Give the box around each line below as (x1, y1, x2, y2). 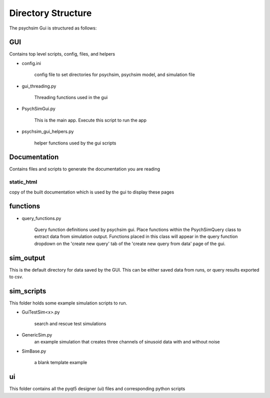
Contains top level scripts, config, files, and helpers (9, 51, 115, 57)
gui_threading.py (21, 83, 56, 89)
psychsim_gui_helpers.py (21, 128, 74, 134)
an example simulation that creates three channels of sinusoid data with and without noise (34, 339, 220, 345)
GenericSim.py (21, 332, 52, 338)
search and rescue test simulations (34, 320, 106, 326)
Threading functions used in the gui (34, 94, 108, 100)
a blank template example (34, 359, 87, 365)
